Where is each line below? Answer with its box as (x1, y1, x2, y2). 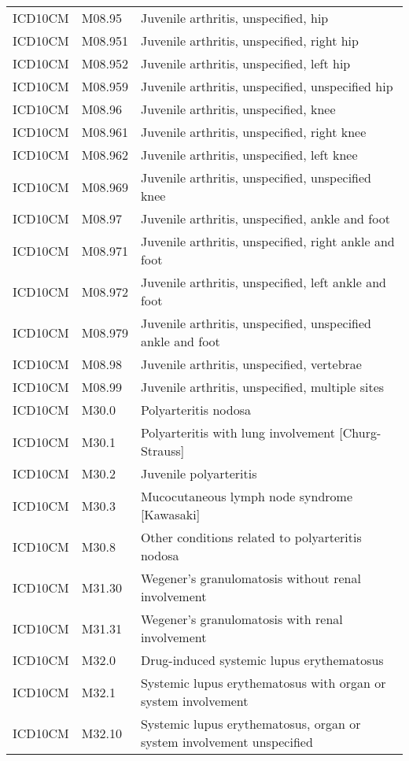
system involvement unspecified (140, 733, 313, 751)
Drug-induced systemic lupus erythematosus (140, 651, 384, 669)
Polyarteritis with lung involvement (140, 423, 335, 441)
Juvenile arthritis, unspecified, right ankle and (140, 232, 395, 250)
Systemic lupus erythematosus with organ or (140, 674, 386, 692)
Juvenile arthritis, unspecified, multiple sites (140, 378, 385, 396)
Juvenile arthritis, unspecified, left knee (140, 146, 358, 164)
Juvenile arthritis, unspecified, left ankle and (140, 273, 387, 291)
